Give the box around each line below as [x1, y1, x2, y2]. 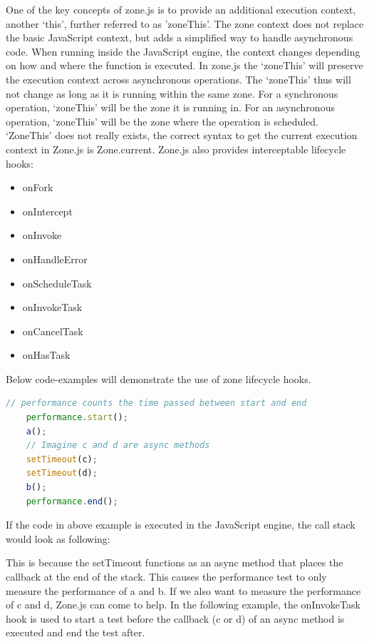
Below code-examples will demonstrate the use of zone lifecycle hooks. [6, 371, 311, 386]
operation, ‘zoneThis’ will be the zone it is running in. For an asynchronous [6, 100, 335, 115]
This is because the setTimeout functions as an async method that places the [6, 555, 343, 570]
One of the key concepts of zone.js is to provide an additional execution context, [6, 2, 356, 16]
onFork [22, 180, 53, 195]
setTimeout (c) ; [26, 454, 98, 464]
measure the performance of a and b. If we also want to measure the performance [6, 583, 361, 598]
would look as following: [6, 531, 110, 546]
